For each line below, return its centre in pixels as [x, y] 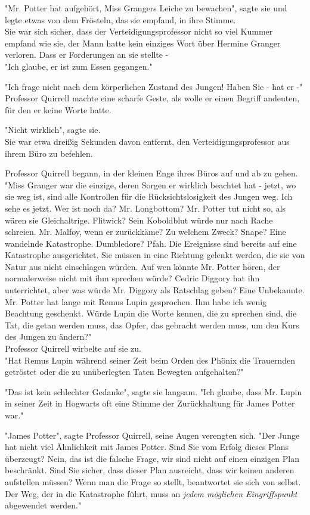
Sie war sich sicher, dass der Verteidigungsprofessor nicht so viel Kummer [139, 31]
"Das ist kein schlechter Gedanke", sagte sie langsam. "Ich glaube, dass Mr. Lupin [154, 391]
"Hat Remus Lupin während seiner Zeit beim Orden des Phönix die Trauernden [150, 360]
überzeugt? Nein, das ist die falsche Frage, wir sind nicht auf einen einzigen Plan [152, 458]
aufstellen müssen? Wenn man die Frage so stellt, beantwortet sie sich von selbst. [153, 481]
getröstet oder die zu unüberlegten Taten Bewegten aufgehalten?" [124, 372]
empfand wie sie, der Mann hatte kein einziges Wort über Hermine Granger [143, 43]
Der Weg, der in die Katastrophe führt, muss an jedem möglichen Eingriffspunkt [151, 493]
